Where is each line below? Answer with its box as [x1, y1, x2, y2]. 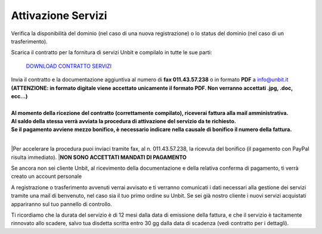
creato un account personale [11, 173, 82, 180]
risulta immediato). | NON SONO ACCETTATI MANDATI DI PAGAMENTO [11, 154, 187, 161]
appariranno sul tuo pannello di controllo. [11, 200, 113, 208]
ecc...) [11, 92, 28, 99]
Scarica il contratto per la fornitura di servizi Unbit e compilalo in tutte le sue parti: [11, 49, 212, 56]
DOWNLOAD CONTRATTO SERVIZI [26, 63, 112, 70]
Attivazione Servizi [11, 9, 107, 22]
